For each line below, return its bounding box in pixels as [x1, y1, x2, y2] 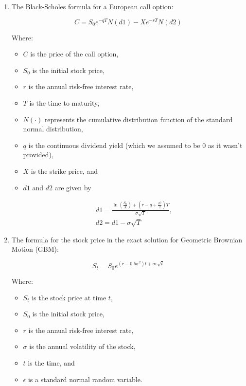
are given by [54, 182, 91, 192]
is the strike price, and [31, 166, 98, 176]
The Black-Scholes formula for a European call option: [11, 1, 174, 11]
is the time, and [28, 357, 75, 368]
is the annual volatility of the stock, [29, 341, 136, 351]
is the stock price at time [32, 292, 106, 302]
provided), [23, 149, 53, 160]
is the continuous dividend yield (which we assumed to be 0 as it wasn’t [28, 140, 243, 150]
